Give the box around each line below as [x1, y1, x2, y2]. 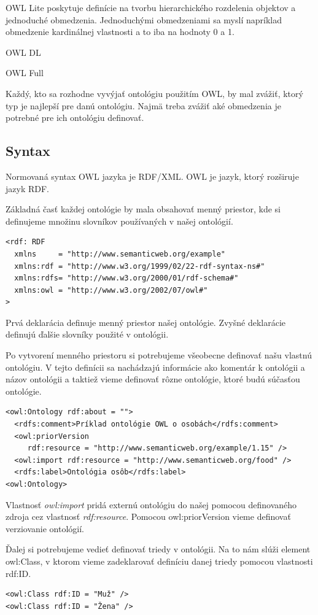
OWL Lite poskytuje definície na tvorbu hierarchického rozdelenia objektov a [6, 1, 296, 14]
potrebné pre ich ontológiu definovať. [6, 111, 144, 124]
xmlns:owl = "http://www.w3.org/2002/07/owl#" [14, 285, 208, 295]
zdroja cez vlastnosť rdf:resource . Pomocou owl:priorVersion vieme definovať [6, 510, 291, 523]
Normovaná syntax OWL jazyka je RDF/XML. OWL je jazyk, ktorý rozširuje [6, 169, 299, 182]
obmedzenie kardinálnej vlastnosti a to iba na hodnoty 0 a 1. [6, 25, 235, 38]
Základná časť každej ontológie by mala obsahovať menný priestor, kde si [6, 203, 281, 215]
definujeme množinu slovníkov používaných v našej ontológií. [6, 214, 233, 227]
